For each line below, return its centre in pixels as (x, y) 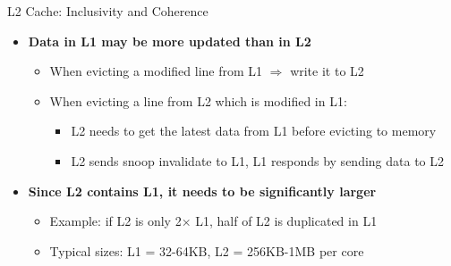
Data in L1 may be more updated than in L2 (170, 41)
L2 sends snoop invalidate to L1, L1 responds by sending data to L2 (258, 160)
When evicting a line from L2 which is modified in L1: (198, 100)
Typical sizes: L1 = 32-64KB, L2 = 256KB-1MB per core (207, 250)
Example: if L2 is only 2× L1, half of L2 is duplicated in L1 (213, 221)
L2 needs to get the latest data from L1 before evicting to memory (254, 131)
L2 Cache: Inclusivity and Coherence (108, 11)
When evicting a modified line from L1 (156, 71)
